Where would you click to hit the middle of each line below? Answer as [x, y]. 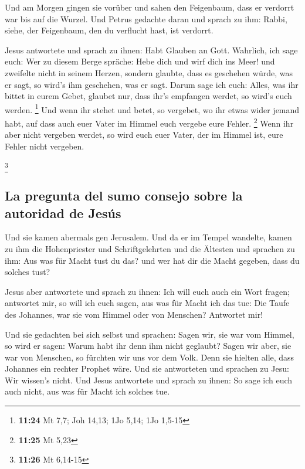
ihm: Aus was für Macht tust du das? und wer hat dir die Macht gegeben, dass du [152, 260]
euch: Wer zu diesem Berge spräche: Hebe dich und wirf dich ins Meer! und [140, 61]
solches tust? [28, 272]
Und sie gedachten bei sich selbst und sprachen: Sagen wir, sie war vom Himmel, [150, 334]
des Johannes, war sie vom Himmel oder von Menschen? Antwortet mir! [134, 314]
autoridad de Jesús [63, 213]
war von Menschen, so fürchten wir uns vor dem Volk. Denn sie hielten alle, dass [150, 357]
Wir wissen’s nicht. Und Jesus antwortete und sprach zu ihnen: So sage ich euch [149, 380]
